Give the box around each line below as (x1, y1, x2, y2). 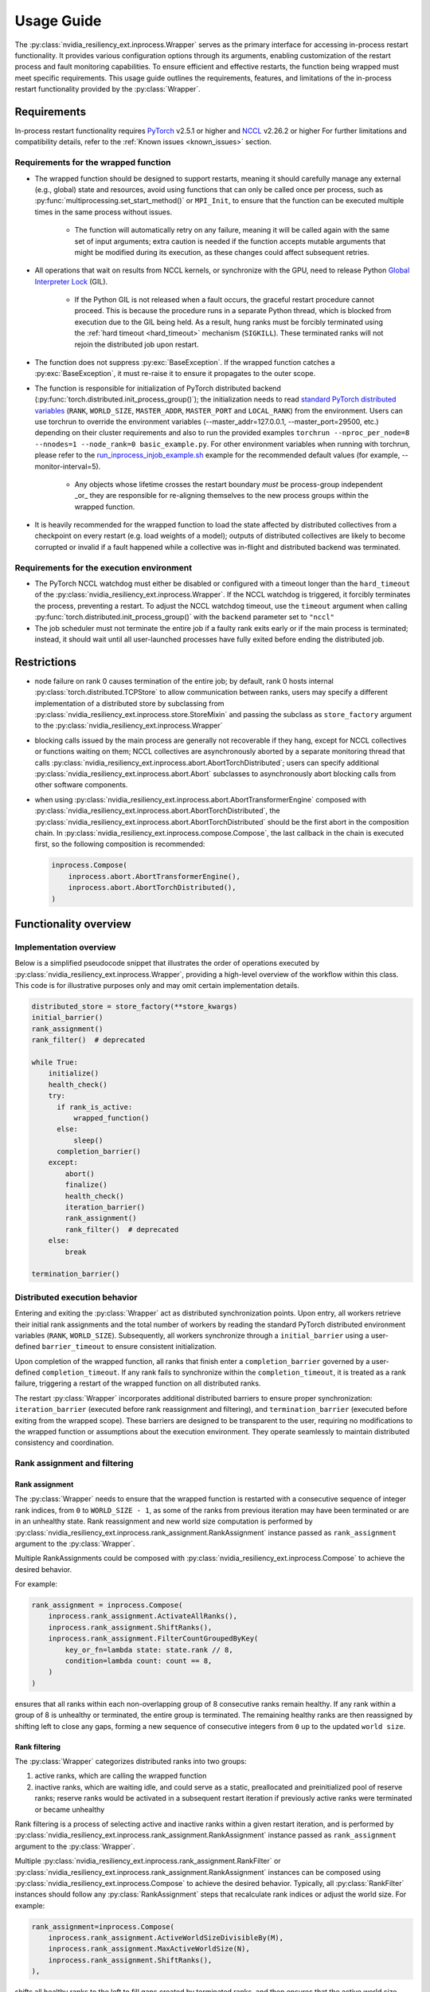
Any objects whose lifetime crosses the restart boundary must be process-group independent (74, 479, 383, 489)
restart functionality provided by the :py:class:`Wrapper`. (14, 84, 201, 94)
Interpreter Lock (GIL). (34, 276, 108, 286)
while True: (31, 1057, 79, 1067)
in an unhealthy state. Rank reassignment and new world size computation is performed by (14, 1516, 314, 1526)
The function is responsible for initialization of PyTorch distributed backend (34, 383, 282, 393)
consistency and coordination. (14, 1438, 115, 1448)
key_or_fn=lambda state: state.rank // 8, (64, 1645, 234, 1654)
